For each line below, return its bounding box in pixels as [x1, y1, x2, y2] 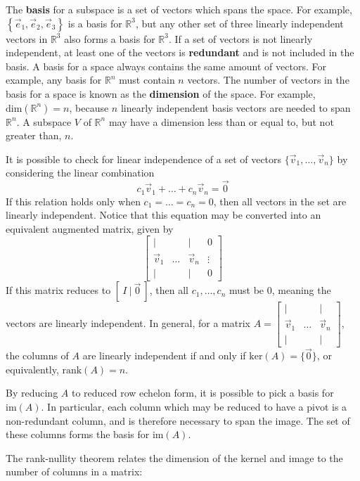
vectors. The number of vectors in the [187, 72, 349, 87]
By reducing [6, 385, 58, 400]
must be [229, 283, 264, 297]
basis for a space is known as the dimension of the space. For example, [6, 86, 316, 101]
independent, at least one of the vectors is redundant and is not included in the [6, 45, 354, 60]
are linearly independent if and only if [82, 348, 246, 363]
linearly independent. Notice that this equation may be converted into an [6, 207, 321, 222]
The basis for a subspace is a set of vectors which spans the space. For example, [6, 2, 352, 16]
